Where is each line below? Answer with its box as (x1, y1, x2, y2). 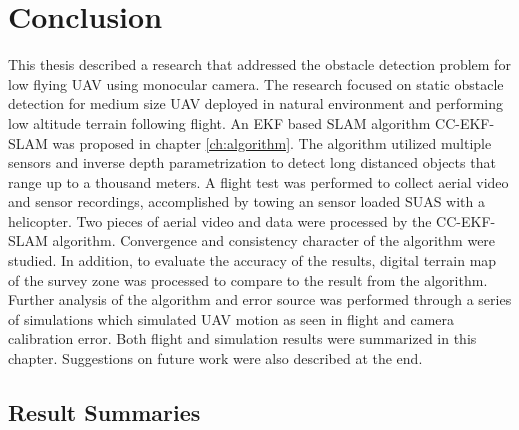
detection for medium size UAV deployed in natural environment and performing (8, 93, 503, 114)
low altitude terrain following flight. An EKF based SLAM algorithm (8, 112, 431, 133)
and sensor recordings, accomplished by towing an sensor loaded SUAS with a (8, 191, 486, 212)
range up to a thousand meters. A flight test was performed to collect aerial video (8, 171, 509, 192)
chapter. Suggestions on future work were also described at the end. (8, 348, 423, 369)
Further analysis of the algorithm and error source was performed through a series (8, 289, 512, 310)
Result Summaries (8, 397, 201, 428)
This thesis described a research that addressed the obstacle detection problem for (8, 54, 511, 75)
